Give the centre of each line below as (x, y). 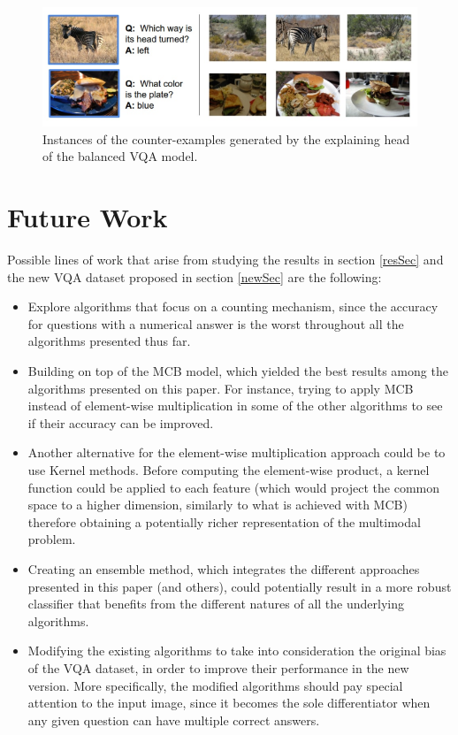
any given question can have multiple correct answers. (174, 720)
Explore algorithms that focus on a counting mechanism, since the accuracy (233, 306)
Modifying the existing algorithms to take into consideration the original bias (237, 651)
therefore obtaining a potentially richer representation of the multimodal (224, 521)
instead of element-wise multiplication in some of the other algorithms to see (235, 406)
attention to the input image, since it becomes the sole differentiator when (229, 703)
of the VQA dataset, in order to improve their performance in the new (218, 667)
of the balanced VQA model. (120, 156)
